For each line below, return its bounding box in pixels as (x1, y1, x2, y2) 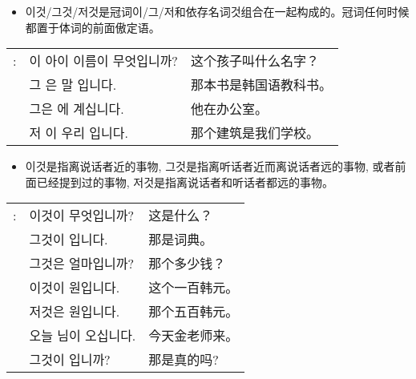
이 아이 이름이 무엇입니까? (29, 51, 178, 71)
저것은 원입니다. (29, 302, 120, 321)
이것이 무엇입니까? (29, 206, 135, 225)
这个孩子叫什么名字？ (190, 51, 319, 71)
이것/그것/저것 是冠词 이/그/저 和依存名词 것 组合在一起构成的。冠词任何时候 (25, 3, 410, 19)
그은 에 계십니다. (29, 99, 124, 119)
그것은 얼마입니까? (29, 254, 135, 273)
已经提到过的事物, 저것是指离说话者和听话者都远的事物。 (36, 173, 334, 190)
